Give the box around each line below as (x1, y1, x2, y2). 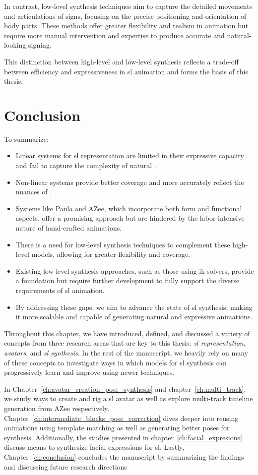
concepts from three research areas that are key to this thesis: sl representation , (4, 338, 246, 348)
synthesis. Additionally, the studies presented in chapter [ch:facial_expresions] (4, 432, 242, 442)
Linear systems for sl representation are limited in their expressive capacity (15, 150, 244, 161)
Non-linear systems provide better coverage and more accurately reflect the (15, 177, 244, 187)
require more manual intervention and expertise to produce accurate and (4, 30, 225, 40)
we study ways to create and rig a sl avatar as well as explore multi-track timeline (4, 393, 253, 404)
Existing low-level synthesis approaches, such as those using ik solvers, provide (15, 265, 254, 276)
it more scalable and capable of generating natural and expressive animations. (15, 311, 253, 322)
